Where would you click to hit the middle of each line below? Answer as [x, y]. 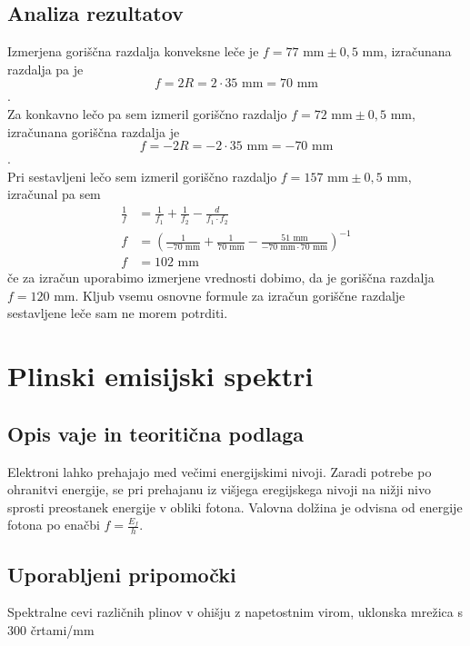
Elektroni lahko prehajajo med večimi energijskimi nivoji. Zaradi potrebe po [220, 471]
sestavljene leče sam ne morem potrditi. [118, 313]
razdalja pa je [45, 69]
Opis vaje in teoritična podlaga [156, 433]
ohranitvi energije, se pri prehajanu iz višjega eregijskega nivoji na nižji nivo [219, 489]
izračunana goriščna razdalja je [94, 131]
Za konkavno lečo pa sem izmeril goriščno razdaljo [147, 113]
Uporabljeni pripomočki [122, 574]
